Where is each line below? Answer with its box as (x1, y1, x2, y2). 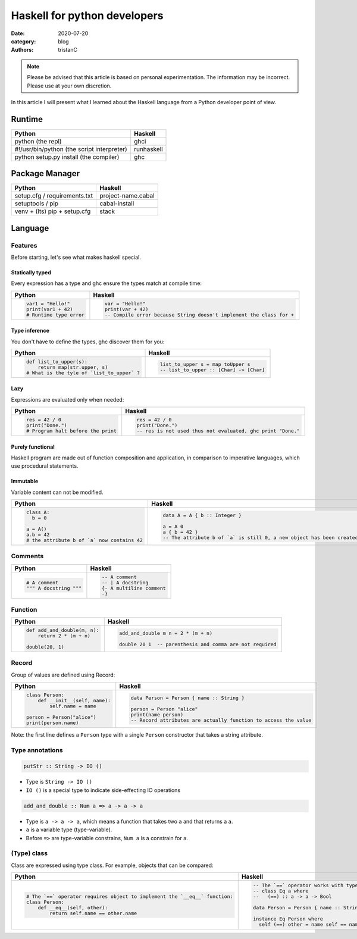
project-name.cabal (99, 192, 155, 200)
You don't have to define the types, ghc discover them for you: (11, 338, 165, 345)
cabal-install (99, 199, 134, 208)
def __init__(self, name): (37, 697, 111, 704)
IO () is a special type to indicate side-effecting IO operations (26, 786, 181, 794)
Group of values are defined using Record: (11, 671, 115, 678)
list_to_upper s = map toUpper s (159, 361, 250, 368)
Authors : (11, 46, 34, 54)
